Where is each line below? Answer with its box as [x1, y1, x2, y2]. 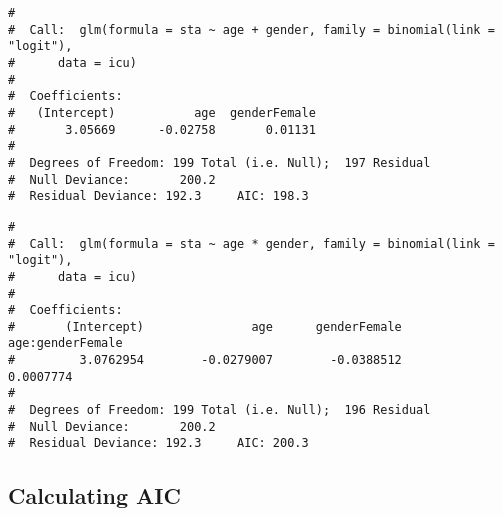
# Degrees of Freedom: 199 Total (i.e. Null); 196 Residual [8, 403, 431, 418]
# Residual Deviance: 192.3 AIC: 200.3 [8, 436, 309, 451]
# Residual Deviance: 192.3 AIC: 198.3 [8, 189, 309, 204]
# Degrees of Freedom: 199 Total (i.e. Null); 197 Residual [8, 155, 431, 170]
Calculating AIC [8, 480, 181, 511]
